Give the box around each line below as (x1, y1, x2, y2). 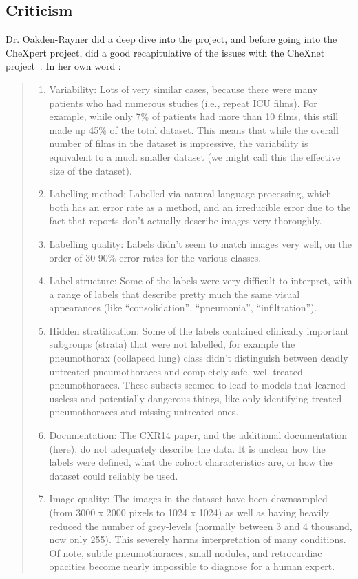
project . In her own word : (6, 59, 121, 73)
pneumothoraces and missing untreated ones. (49, 404, 239, 419)
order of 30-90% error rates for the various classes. (49, 250, 262, 264)
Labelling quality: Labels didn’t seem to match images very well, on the (49, 236, 352, 251)
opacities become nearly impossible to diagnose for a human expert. (49, 559, 335, 573)
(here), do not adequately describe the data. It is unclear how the (49, 441, 326, 455)
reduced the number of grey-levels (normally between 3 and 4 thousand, (49, 518, 352, 533)
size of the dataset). (49, 163, 132, 177)
